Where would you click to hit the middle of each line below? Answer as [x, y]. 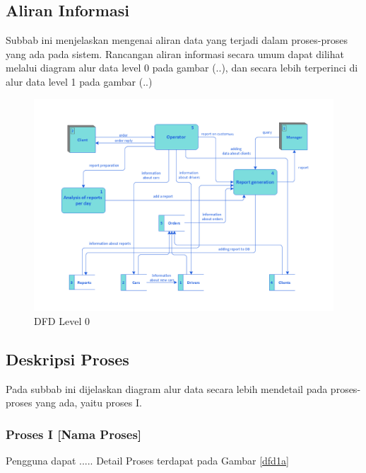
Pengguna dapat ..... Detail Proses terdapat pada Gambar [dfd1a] [147, 461]
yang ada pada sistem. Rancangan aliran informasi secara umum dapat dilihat [175, 53]
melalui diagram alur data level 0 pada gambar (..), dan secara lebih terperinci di [182, 68]
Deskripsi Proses [67, 359]
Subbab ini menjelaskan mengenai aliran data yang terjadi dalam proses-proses [177, 40]
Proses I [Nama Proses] [74, 434]
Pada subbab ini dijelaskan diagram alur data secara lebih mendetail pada [167, 388]
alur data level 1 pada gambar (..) [79, 81]
